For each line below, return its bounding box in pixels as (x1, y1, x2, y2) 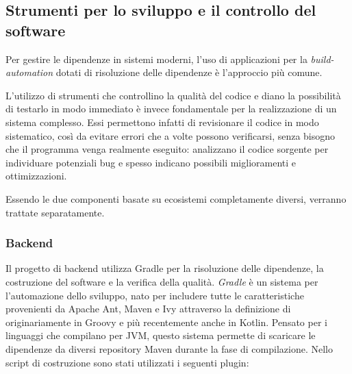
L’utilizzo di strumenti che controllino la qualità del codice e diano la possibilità (5, 88, 341, 102)
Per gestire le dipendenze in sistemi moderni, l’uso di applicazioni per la (5, 51, 307, 66)
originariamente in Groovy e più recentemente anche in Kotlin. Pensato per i (5, 314, 327, 329)
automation (5, 65, 53, 79)
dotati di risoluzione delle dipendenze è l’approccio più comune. (55, 65, 323, 79)
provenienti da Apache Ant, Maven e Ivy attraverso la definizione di (5, 301, 291, 316)
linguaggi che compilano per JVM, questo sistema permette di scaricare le (5, 328, 316, 342)
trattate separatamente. (5, 205, 105, 219)
